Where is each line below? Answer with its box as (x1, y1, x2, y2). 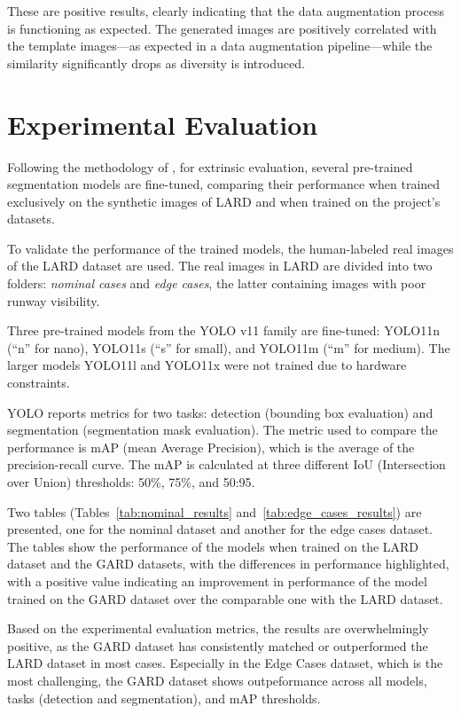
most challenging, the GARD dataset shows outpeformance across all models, (7, 671, 427, 689)
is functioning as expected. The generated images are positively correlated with (7, 19, 437, 37)
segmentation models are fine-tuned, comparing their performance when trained (7, 175, 441, 193)
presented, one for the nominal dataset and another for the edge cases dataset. (7, 520, 434, 538)
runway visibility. (7, 291, 100, 310)
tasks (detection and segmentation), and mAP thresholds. (7, 688, 321, 707)
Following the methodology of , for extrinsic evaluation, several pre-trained (7, 157, 413, 176)
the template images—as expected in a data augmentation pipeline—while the (7, 36, 433, 55)
